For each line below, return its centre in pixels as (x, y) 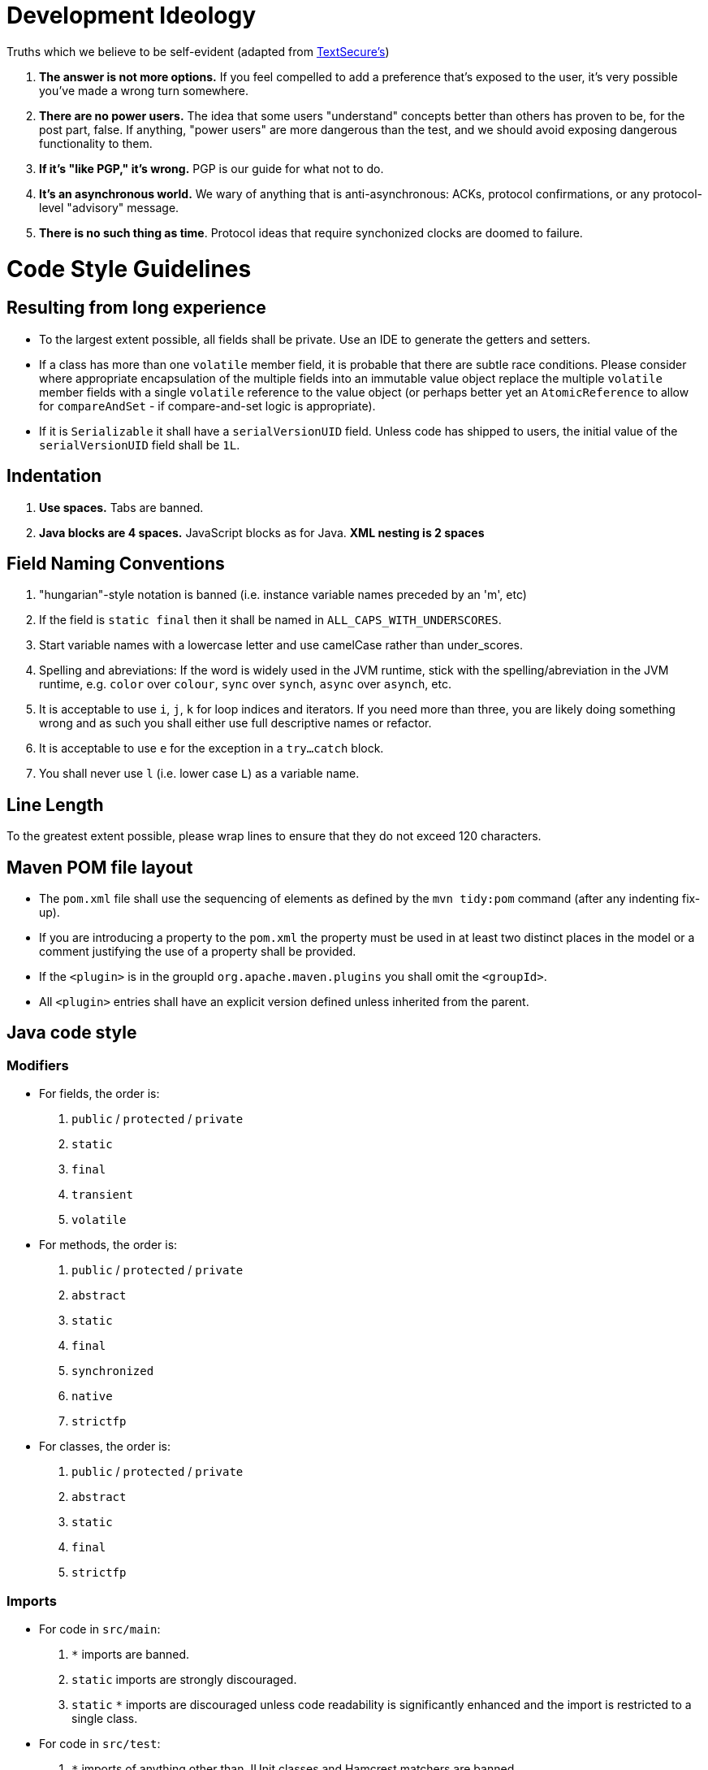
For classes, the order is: (105, 1447)
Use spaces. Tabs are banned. (121, 507)
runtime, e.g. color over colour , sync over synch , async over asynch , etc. (245, 684)
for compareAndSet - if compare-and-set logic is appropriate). (207, 406)
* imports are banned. (131, 1655)
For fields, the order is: (99, 1094)
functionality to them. (96, 143)
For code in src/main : (100, 1629)
